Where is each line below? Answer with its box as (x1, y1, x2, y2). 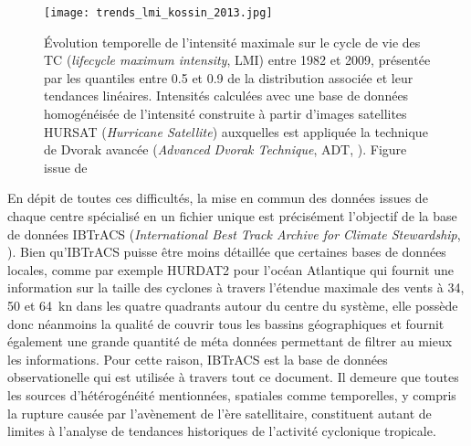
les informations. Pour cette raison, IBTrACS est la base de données (7, 349, 388, 368)
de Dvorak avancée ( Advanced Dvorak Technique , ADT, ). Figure (44, 140, 407, 159)
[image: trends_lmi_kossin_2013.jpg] (44, 6, 273, 19)
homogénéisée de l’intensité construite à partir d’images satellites (44, 104, 407, 123)
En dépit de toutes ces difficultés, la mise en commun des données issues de (7, 188, 428, 207)
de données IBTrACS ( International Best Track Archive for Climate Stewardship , (7, 224, 461, 243)
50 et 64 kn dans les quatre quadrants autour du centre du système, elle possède (7, 295, 458, 314)
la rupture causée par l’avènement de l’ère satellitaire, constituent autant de (7, 403, 432, 422)
